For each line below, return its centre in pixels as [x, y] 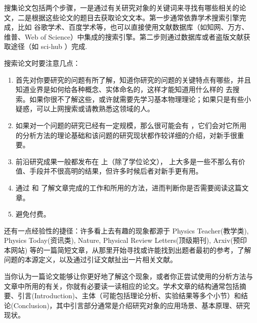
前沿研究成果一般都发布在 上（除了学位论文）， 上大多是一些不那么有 [127, 161]
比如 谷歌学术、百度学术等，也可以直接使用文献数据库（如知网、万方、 [133, 27]
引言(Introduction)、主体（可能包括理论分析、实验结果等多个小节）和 [129, 296]
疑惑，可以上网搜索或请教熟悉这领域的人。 [85, 109]
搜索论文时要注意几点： [42, 63]
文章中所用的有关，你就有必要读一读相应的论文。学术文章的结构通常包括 [122, 286]
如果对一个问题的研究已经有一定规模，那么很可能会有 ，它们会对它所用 [131, 125]
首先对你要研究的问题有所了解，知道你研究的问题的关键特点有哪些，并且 [133, 79]
